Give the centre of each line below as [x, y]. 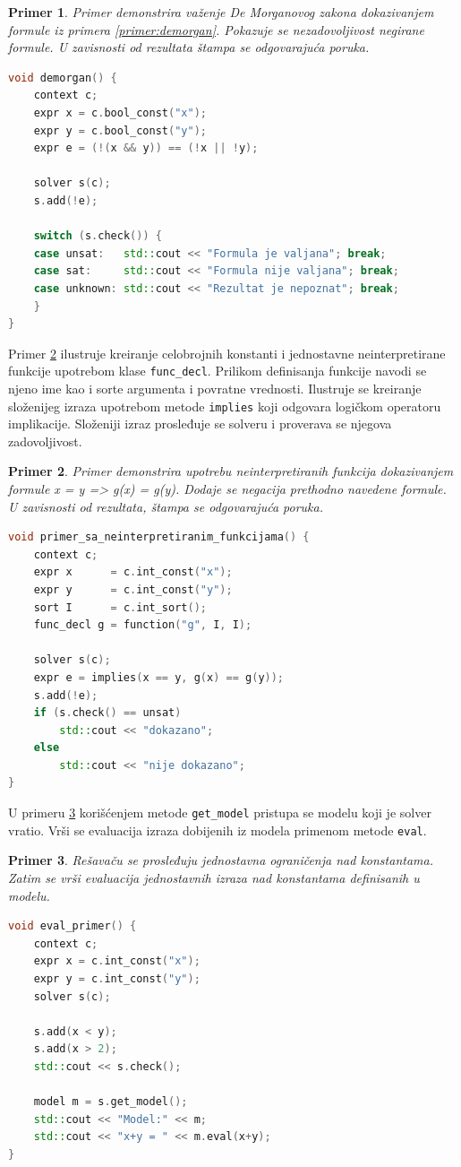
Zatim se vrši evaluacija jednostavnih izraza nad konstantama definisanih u [214, 877]
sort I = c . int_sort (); [120, 607]
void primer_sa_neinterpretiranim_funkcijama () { [159, 537]
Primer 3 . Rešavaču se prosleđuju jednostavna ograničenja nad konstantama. [221, 860]
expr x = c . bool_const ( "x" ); [120, 112]
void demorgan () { [63, 78]
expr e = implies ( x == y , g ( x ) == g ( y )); [159, 677]
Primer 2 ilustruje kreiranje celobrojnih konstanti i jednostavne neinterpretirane [227, 353]
